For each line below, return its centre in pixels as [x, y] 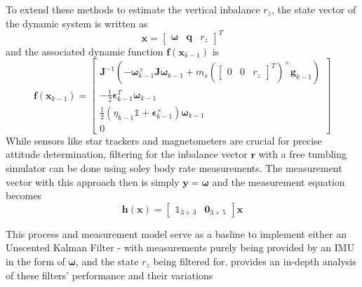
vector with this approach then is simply [93, 181]
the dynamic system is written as [77, 23]
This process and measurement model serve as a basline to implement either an [176, 233]
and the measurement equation [279, 181]
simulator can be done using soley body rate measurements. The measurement [174, 167]
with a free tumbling [302, 154]
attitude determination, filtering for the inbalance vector [127, 154]
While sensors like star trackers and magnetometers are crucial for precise [164, 140]
